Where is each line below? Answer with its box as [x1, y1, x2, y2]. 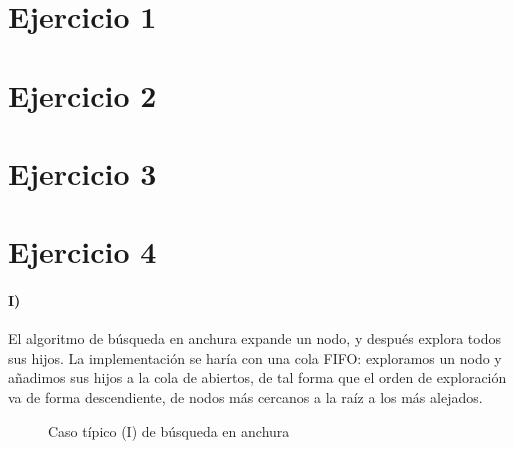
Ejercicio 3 [8, 152, 157, 193]
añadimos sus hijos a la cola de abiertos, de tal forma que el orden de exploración [8, 367, 507, 388]
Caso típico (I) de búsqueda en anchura [48, 420, 290, 441]
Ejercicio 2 [8, 74, 157, 115]
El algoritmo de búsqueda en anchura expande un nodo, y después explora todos [8, 328, 501, 349]
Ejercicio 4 [8, 231, 157, 272]
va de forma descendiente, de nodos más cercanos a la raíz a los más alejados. [8, 387, 483, 408]
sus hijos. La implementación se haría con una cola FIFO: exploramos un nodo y [8, 347, 502, 368]
